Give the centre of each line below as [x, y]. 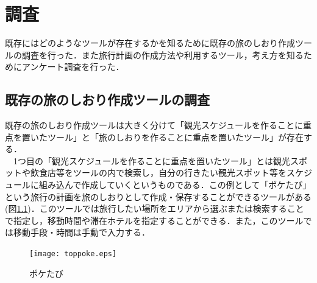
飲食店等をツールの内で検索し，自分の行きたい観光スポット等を [158, 173]
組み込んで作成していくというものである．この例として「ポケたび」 [175, 185]
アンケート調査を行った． [73, 67]
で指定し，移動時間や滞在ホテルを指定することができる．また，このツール [154, 220]
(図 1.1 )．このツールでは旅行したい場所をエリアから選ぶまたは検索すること [155, 208]
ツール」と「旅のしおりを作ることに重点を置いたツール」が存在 [175, 137]
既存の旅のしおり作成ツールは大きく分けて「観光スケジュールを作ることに [154, 125]
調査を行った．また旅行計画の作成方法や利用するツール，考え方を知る [162, 54]
